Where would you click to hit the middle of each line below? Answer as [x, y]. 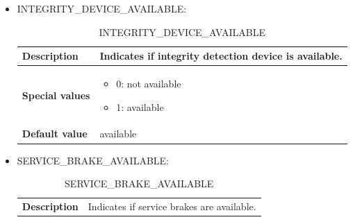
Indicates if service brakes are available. [172, 206]
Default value [55, 134]
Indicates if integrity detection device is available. [221, 56]
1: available [140, 106]
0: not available [149, 84]
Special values [56, 95]
